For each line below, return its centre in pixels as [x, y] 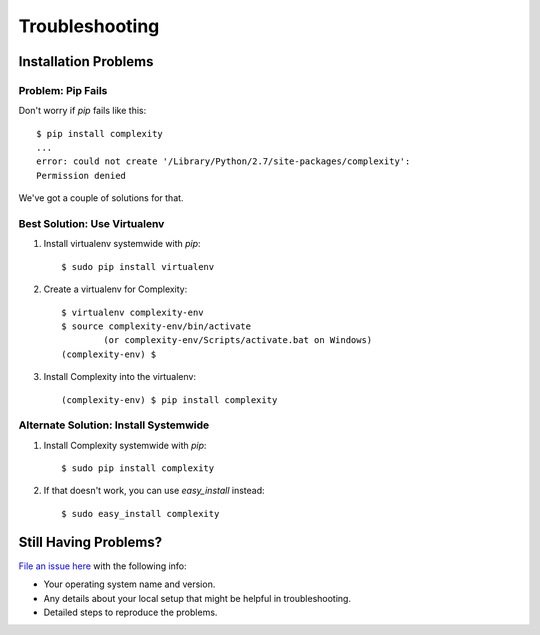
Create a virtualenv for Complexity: [115, 289]
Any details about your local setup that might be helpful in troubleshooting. [197, 598]
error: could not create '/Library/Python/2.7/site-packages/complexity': [223, 161]
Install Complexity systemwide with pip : [125, 445]
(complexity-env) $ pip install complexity [169, 399]
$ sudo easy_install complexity [140, 513]
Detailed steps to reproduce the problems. [130, 612]
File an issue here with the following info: [102, 566]
